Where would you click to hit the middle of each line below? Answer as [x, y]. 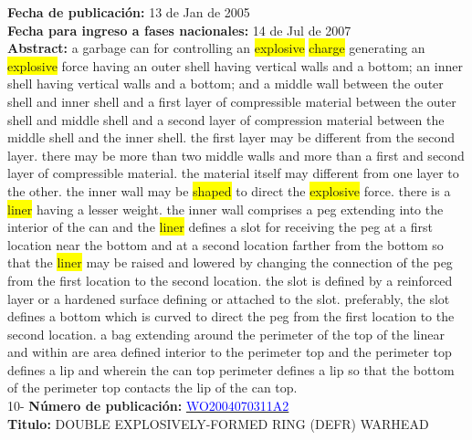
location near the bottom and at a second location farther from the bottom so [226, 244]
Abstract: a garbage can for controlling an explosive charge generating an [216, 48]
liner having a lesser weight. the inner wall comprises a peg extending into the [226, 209]
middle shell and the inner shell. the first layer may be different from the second [231, 137]
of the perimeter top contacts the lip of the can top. [152, 388]
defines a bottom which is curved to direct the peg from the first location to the [231, 316]
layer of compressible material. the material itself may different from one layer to [233, 173]
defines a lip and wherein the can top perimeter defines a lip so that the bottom [231, 369]
